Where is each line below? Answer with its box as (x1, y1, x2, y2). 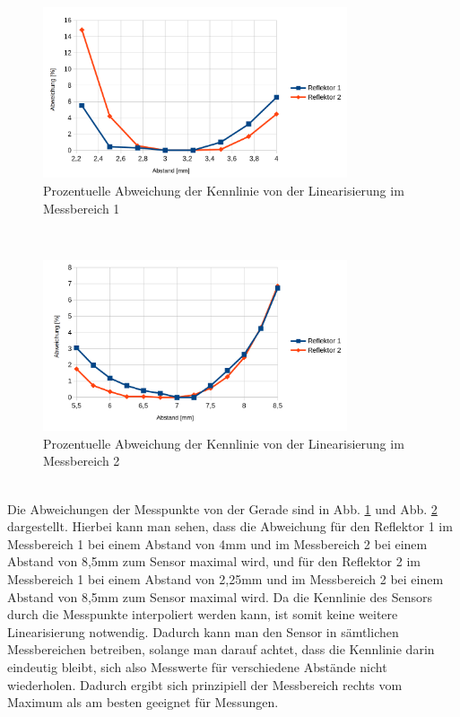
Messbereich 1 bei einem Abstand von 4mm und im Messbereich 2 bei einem (7, 534, 428, 553)
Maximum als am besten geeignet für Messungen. (7, 693, 279, 712)
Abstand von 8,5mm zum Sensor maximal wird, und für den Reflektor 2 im (7, 552, 421, 571)
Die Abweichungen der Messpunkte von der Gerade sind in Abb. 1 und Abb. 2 (7, 499, 438, 518)
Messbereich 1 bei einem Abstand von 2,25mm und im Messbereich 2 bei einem (7, 570, 444, 589)
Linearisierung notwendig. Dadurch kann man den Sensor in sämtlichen (7, 622, 399, 641)
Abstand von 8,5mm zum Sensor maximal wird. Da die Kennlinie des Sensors (7, 587, 432, 606)
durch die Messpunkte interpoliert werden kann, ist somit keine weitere (7, 605, 398, 624)
